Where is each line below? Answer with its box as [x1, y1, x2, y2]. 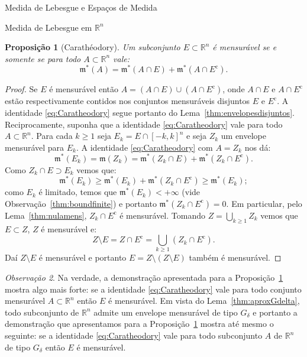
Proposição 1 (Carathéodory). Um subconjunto [5, 41, 180, 53]
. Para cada [31, 129, 73, 142]
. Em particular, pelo [226, 197, 302, 209]
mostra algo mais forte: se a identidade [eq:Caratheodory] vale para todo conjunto [5, 283, 302, 295]
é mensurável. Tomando [119, 209, 205, 221]
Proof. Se [5, 83, 38, 95]
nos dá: [244, 141, 271, 153]
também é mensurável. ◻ [189, 251, 282, 264]
